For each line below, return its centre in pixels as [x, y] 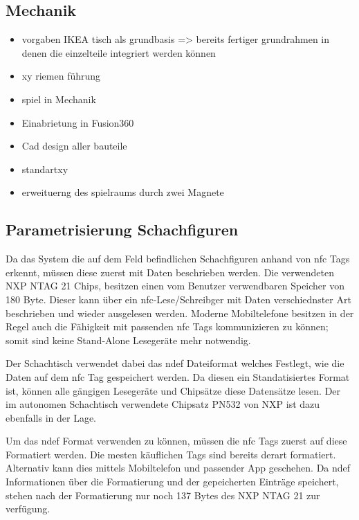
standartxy [45, 169]
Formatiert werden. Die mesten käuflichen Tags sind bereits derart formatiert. [171, 454]
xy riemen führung [61, 76]
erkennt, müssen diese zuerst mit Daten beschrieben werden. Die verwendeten [170, 272]
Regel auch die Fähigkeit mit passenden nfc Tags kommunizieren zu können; [167, 326]
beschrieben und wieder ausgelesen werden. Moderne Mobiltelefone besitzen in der [180, 313]
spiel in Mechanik [59, 99]
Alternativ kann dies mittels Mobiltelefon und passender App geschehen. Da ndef [178, 468]
